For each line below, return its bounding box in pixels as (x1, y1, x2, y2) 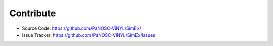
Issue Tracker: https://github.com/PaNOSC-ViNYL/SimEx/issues (22, 32, 155, 38)
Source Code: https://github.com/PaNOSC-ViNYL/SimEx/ (22, 25, 141, 31)
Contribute (9, 8, 56, 19)
